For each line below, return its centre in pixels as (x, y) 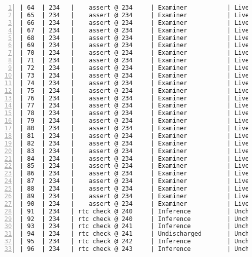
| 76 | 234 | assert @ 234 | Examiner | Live (135, 98)
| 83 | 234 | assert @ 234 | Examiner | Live (135, 151)
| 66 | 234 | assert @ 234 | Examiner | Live (135, 23)
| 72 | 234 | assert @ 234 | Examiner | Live (135, 68)
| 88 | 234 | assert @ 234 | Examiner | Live (135, 189)
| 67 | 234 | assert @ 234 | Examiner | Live (135, 30)
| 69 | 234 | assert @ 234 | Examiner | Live (135, 45)
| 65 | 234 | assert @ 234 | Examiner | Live (135, 15)
